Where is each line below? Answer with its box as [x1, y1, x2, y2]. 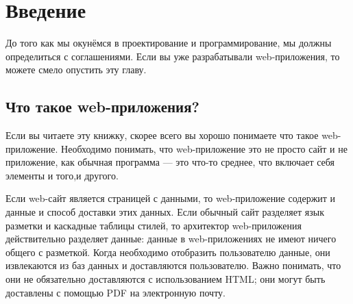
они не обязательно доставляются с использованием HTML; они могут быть [5, 272, 326, 286]
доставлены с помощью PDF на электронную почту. [5, 285, 226, 299]
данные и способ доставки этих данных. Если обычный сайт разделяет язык [5, 205, 324, 219]
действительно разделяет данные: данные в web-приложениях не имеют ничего [5, 231, 337, 246]
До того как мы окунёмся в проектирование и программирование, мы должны [5, 36, 332, 50]
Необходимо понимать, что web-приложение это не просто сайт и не [61, 141, 348, 155]
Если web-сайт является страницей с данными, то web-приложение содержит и [5, 191, 336, 205]
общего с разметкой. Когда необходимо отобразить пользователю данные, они [5, 244, 330, 259]
